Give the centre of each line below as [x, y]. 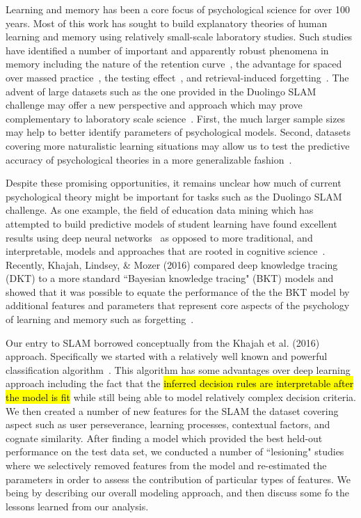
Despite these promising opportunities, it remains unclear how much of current [174, 183]
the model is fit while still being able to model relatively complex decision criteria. [181, 397]
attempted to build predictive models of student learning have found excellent [171, 223]
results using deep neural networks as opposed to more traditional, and [159, 237]
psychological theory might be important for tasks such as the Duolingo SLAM [174, 196]
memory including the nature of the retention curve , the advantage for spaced [174, 64]
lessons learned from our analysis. [77, 506]
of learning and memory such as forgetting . [100, 319]
